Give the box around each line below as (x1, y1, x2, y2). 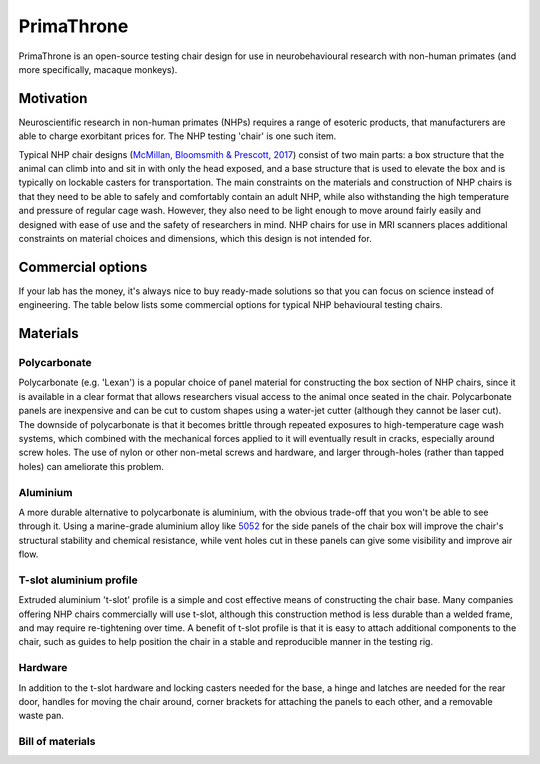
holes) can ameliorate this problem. (18, 460, 165, 472)
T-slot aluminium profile (18, 573, 139, 587)
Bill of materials (18, 735, 96, 749)
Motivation (18, 90, 88, 107)
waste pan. (18, 710, 65, 722)
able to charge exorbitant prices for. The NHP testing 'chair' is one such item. (18, 130, 337, 142)
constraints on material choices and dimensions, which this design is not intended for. (18, 232, 372, 244)
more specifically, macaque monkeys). (18, 63, 178, 75)
